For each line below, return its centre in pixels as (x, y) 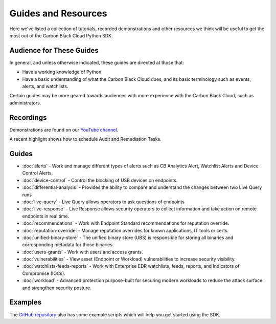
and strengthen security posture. (57, 288)
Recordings (28, 117)
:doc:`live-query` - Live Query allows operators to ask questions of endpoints (103, 202)
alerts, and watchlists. (45, 87)
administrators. (25, 103)
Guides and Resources (58, 13)
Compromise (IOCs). (44, 273)
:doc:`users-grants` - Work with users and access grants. (83, 252)
